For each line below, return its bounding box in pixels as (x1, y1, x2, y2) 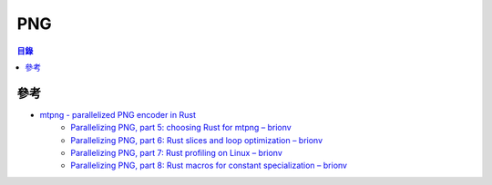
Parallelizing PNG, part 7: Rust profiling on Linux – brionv (70, 148, 282, 159)
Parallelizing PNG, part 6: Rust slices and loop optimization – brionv (70, 134, 323, 145)
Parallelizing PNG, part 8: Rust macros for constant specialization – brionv (70, 160, 348, 171)
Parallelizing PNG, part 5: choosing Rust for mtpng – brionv (70, 122, 292, 133)
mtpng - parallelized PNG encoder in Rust (39, 109, 196, 120)
